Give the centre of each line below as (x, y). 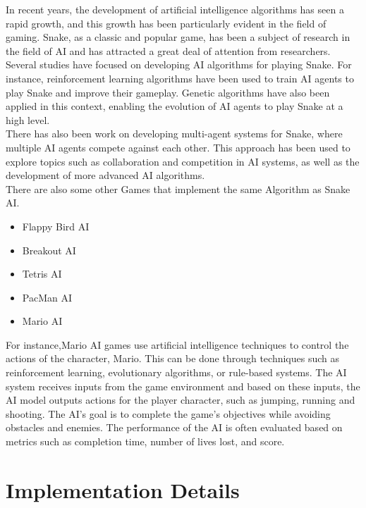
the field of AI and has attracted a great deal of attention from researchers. (168, 50)
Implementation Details (123, 489)
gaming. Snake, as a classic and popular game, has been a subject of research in (178, 37)
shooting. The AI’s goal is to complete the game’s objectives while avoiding (168, 413)
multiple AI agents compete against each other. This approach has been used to (178, 147)
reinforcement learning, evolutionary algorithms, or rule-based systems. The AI (176, 372)
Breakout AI (49, 250)
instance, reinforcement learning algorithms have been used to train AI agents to (180, 78)
